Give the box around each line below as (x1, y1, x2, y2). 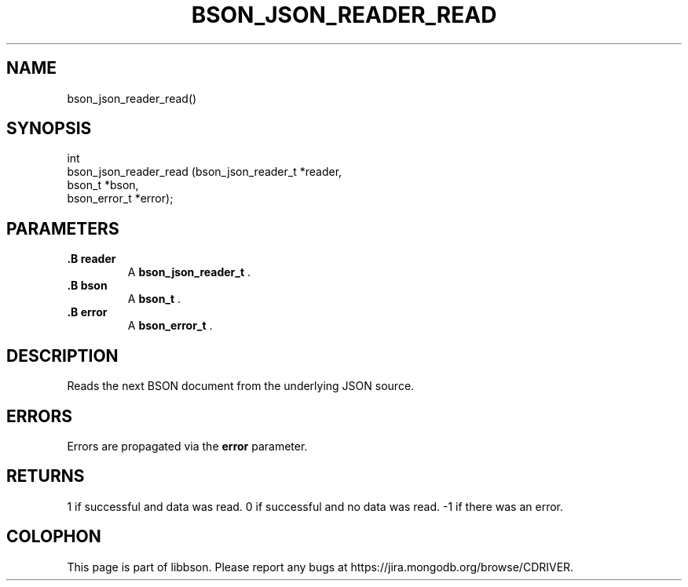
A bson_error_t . (127, 319, 213, 333)
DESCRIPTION (6, 345, 119, 366)
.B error (67, 305, 108, 319)
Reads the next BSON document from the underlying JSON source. (67, 379, 415, 393)
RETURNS (6, 466, 85, 487)
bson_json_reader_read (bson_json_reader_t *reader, (67, 165, 342, 179)
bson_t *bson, (67, 178, 139, 192)
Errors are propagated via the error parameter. (67, 439, 308, 453)
